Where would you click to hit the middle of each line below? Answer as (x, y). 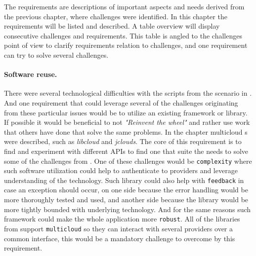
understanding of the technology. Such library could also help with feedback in (124, 180)
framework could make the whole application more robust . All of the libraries (122, 219)
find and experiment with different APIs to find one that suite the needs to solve (126, 151)
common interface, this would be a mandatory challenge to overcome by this (120, 238)
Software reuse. (31, 74)
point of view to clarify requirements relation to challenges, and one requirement (126, 45)
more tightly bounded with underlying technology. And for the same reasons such (128, 209)
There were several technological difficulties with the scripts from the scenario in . (128, 93)
